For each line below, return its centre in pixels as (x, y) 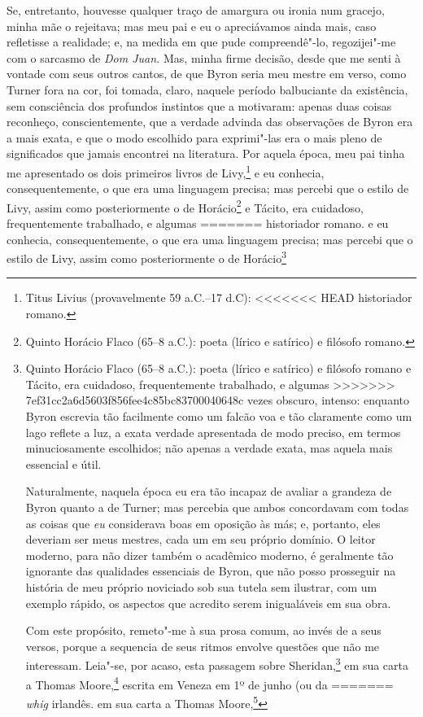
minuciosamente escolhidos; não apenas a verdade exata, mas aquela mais (209, 448)
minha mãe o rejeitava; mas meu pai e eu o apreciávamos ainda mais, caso (192, 26)
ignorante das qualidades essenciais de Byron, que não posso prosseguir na (211, 571)
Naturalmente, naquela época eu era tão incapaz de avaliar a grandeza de (209, 491)
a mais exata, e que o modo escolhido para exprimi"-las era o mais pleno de (194, 137)
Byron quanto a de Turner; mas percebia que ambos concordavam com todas (217, 507)
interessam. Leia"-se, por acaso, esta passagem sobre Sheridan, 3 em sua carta (217, 664)
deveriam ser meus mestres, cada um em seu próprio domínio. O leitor (201, 539)
